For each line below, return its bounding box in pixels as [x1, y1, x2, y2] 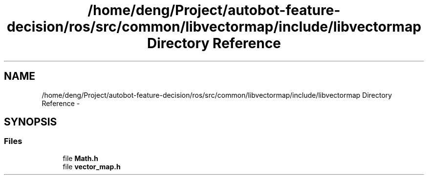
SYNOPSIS [4, 116, 57, 128]
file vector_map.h [63, 162, 121, 171]
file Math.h [63, 154, 98, 162]
